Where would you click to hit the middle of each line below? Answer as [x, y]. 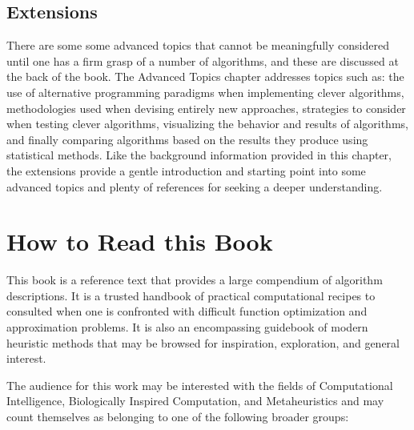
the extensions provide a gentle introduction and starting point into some [186, 170]
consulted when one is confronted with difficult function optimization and [187, 311]
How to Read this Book [140, 241]
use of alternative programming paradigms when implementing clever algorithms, [205, 92]
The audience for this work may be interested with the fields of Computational [200, 385]
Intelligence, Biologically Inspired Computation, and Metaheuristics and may [195, 401]
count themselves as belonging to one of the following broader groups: [178, 417]
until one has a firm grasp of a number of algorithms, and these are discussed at [203, 60]
